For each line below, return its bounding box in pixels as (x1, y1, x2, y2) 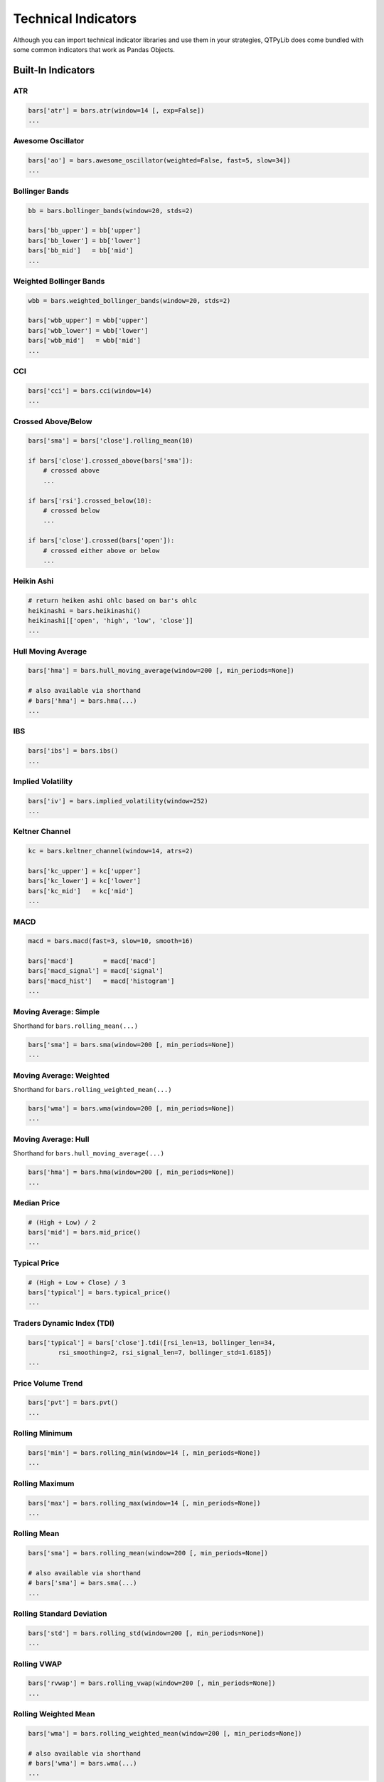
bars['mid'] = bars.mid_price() (28, 1228, 142, 1237)
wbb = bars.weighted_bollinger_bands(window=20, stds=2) (28, 297, 231, 304)
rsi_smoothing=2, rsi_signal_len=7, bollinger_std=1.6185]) (58, 1348, 272, 1356)
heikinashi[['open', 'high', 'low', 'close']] (28, 617, 193, 624)
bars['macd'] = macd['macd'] (28, 957, 156, 965)
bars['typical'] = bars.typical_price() (28, 1289, 171, 1297)
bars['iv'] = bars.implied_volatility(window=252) (28, 797, 209, 805)
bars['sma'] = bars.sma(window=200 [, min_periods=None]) (28, 1041, 235, 1049)
